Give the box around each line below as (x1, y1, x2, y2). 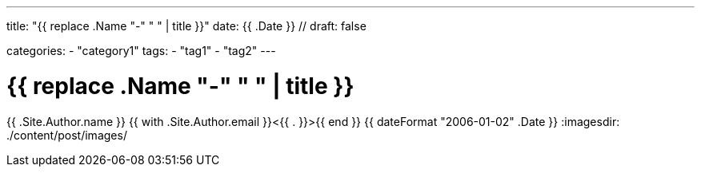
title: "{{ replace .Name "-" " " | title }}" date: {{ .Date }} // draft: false (6, 19, 367, 33)
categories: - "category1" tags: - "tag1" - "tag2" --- (6, 44, 276, 57)
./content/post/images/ (6, 128, 127, 142)
